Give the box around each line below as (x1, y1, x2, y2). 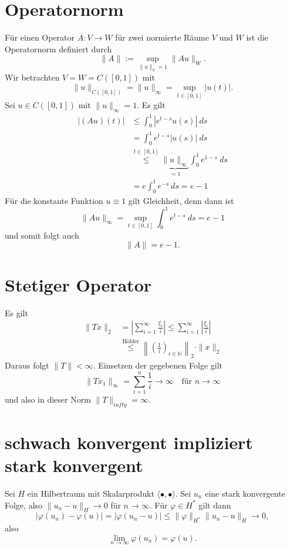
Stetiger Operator (5, 272, 152, 296)
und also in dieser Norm (5, 393, 91, 405)
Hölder (122, 338, 140, 344)
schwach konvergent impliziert (5, 430, 253, 454)
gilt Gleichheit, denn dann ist (128, 194, 234, 206)
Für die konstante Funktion (5, 194, 103, 206)
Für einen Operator (5, 31, 75, 43)
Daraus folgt (5, 359, 49, 371)
